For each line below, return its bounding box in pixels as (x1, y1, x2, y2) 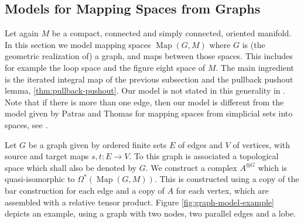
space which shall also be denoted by (5, 161, 136, 173)
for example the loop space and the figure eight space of (5, 61, 206, 73)
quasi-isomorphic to (5, 173, 75, 185)
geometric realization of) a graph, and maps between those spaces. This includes (5, 50, 293, 62)
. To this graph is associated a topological (129, 150, 279, 162)
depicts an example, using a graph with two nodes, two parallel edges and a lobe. (5, 207, 296, 219)
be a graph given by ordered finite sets (28, 138, 167, 150)
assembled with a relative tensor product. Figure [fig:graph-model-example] (5, 195, 274, 208)
